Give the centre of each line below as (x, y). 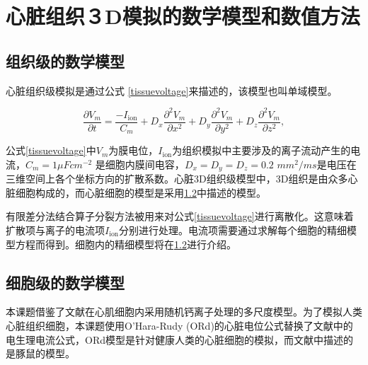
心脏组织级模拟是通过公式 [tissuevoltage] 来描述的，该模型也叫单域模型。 (172, 90)
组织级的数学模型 (65, 60)
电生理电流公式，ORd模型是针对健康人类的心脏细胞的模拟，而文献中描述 (174, 339)
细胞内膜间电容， (145, 164)
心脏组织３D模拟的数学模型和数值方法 (183, 16)
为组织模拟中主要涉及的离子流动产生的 (261, 150)
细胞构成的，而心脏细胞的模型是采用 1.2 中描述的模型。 (140, 192)
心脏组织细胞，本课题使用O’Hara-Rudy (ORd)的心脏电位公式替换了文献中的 (179, 325)
